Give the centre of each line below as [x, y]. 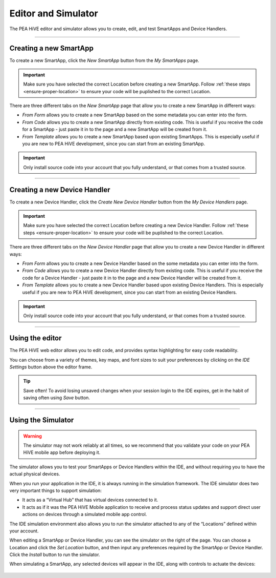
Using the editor [36, 338]
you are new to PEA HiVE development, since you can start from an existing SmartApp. [114, 143]
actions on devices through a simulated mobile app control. [85, 514]
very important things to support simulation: [56, 490]
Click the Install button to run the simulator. [55, 555]
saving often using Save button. [57, 398]
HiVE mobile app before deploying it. [62, 452]
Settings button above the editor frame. [51, 367]
